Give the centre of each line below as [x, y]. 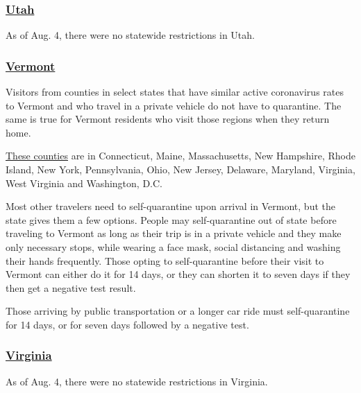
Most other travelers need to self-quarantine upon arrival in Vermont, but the [170, 206]
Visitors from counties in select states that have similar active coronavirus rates [175, 92]
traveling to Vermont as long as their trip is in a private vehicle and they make [174, 233]
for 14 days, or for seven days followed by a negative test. [127, 324]
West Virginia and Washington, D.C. [84, 183]
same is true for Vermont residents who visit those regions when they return [168, 119]
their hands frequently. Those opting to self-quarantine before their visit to [165, 260]
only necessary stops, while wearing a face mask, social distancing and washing [173, 246]
